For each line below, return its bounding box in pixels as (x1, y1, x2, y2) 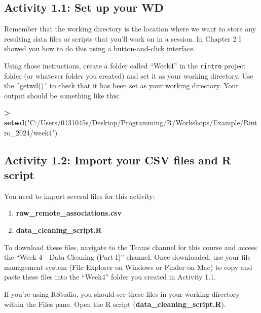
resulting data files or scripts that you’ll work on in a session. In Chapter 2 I (4, 33, 242, 44)
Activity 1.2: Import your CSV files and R (4, 152, 231, 167)
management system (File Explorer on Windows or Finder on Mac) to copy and (4, 261, 252, 272)
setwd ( (4, 117, 27, 128)
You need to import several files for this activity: (4, 190, 155, 201)
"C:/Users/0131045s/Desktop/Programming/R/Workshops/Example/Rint (27, 117, 257, 128)
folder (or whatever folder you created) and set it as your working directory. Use (4, 70, 253, 81)
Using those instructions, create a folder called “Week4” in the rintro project (4, 60, 246, 71)
